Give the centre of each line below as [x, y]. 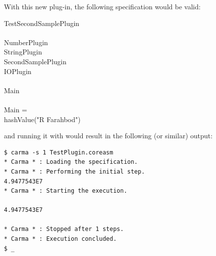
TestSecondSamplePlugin [42, 23]
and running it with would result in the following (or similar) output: [108, 136]
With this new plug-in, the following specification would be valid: [102, 6]
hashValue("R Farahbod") [42, 119]
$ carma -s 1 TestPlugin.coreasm [59, 152]
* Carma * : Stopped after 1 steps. [64, 229]
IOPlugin [18, 71]
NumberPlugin [26, 42]
